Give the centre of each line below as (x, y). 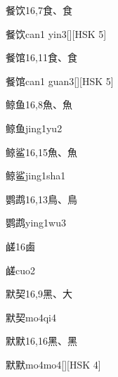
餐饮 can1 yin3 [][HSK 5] (56, 33)
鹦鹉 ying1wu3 (36, 223)
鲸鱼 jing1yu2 (34, 128)
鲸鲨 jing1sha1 (36, 175)
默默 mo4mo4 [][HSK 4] (53, 364)
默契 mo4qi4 (31, 317)
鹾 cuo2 (20, 270)
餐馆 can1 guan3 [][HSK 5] (60, 81)
